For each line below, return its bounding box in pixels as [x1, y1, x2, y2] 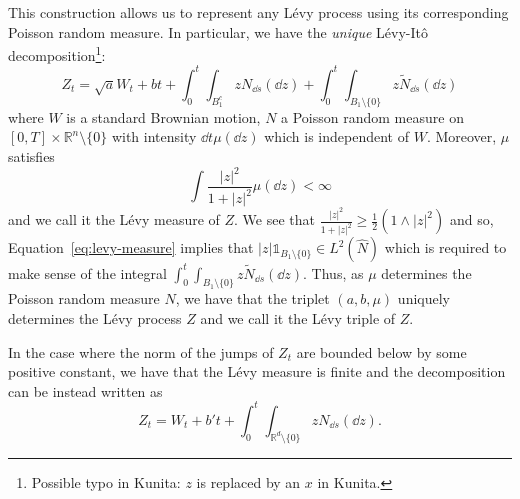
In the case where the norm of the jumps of [8, 341, 274, 362]
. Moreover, [426, 126, 497, 147]
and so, [449, 209, 494, 230]
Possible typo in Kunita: [31, 471, 181, 492]
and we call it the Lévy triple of [200, 308, 396, 329]
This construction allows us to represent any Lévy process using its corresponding [8, 2, 509, 22]
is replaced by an [196, 471, 301, 492]
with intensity [111, 126, 197, 147]
